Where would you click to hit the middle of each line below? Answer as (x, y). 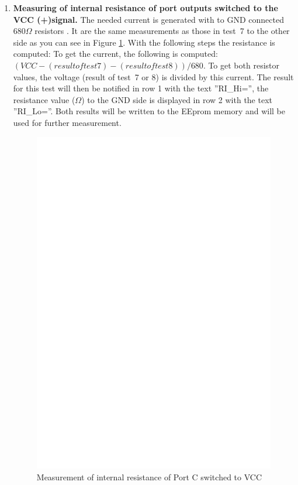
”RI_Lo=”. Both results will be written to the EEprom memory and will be (149, 111)
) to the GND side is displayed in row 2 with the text (177, 99)
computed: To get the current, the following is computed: (115, 54)
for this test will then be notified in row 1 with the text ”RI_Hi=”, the (141, 88)
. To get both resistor (241, 65)
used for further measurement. (67, 122)
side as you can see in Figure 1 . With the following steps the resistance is (144, 42)
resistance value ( (44, 99)
